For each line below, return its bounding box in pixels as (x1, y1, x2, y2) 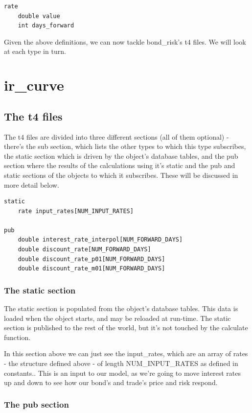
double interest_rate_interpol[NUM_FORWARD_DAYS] (18, 236, 183, 243)
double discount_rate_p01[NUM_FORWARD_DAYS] (18, 255, 165, 263)
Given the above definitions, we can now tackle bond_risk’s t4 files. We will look (4, 36, 246, 47)
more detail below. (4, 179, 59, 190)
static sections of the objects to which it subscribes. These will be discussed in (4, 170, 238, 180)
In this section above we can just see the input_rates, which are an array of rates (4, 348, 248, 359)
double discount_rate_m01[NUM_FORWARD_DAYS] (18, 265, 165, 272)
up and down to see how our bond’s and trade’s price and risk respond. (4, 377, 218, 388)
